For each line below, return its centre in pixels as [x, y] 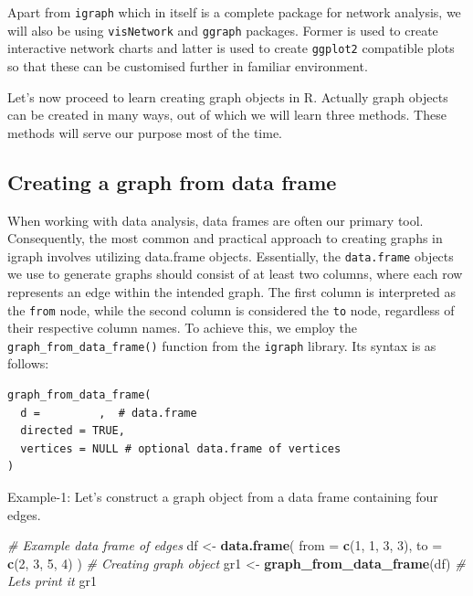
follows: [28, 363]
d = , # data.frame [109, 413]
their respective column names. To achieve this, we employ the [182, 328]
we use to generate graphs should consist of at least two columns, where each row [235, 274]
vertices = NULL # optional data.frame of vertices [181, 448]
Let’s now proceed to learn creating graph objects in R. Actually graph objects [228, 96]
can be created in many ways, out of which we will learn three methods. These [227, 115]
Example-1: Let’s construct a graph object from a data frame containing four [223, 497]
